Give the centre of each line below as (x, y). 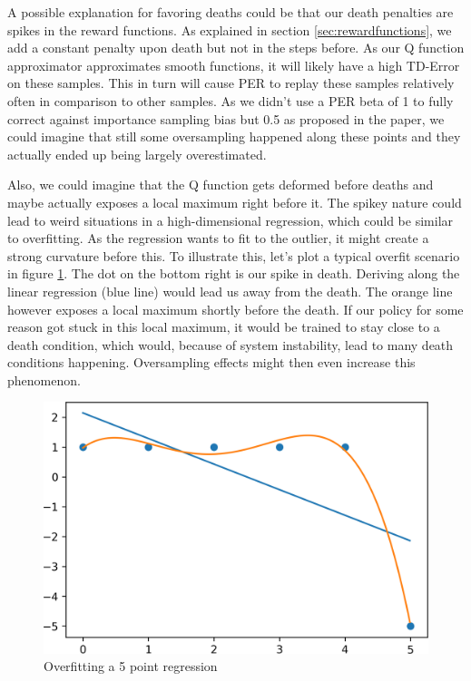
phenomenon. (44, 379)
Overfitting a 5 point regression (131, 666)
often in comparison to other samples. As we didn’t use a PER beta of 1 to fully (231, 100)
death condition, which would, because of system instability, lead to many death (231, 344)
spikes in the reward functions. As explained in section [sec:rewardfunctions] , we (230, 29)
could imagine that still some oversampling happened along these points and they (234, 136)
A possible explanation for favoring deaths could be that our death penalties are (231, 12)
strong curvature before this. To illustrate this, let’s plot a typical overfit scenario (234, 255)
